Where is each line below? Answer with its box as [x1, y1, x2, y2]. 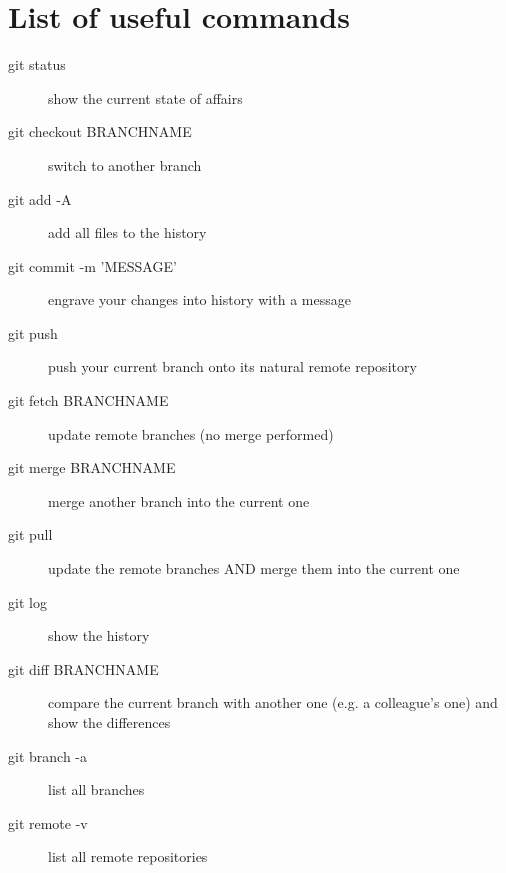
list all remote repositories [48, 846, 208, 867]
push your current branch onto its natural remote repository [48, 356, 417, 377]
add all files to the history [48, 222, 207, 243]
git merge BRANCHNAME [8, 457, 176, 478]
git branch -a [8, 745, 87, 766]
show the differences [48, 712, 171, 732]
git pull [8, 524, 53, 545]
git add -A [8, 188, 72, 209]
